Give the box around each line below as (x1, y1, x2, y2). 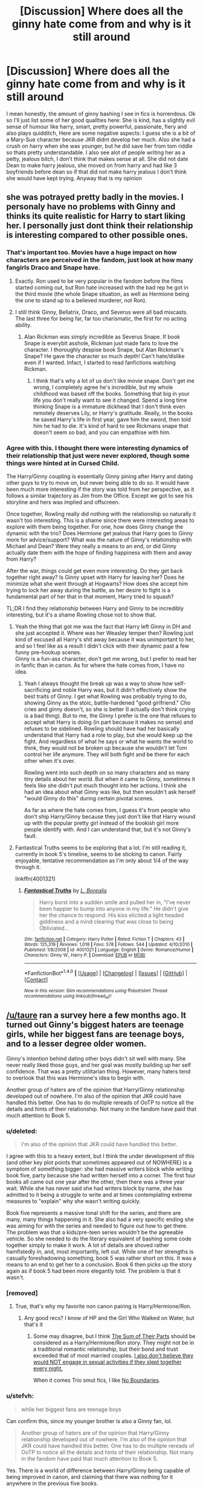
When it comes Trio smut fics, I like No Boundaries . (33, 1376, 161, 1384)
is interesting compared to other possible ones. (6, 230, 188, 240)
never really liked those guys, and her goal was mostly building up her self (6, 1061, 192, 1069)
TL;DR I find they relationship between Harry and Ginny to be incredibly (6, 604, 184, 612)
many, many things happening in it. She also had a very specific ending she (6, 1216, 195, 1223)
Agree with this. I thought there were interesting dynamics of (6, 444, 189, 452)
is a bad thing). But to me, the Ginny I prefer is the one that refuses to (24, 712, 197, 719)
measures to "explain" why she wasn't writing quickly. (6, 1197, 141, 1205)
